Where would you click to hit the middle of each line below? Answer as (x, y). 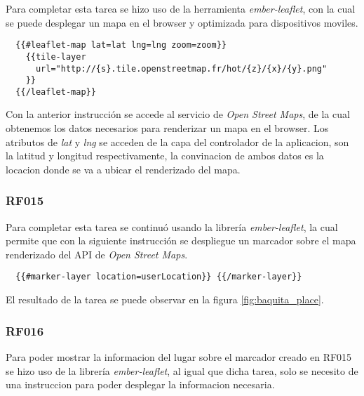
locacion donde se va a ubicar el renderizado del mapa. (123, 169)
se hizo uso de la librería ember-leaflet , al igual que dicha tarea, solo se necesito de (182, 370)
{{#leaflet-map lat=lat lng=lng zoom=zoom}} (121, 45)
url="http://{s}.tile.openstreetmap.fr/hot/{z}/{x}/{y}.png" (181, 68)
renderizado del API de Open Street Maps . (97, 254)
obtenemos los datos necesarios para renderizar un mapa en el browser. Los (167, 128)
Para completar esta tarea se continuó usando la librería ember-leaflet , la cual (172, 226)
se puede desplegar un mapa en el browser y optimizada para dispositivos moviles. (182, 22)
